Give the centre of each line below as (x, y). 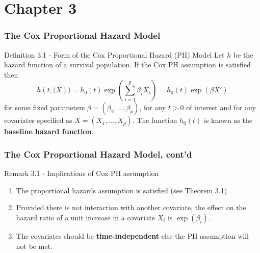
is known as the (228, 120)
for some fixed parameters (45, 107)
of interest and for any (221, 107)
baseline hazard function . (49, 131)
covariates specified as (38, 120)
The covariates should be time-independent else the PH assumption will (132, 235)
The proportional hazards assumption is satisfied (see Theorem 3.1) (122, 190)
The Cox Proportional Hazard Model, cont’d (98, 154)
